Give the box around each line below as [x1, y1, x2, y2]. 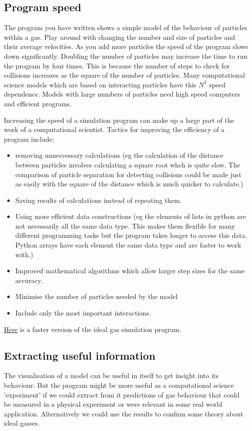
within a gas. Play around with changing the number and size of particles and [4, 32, 235, 42]
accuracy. [15, 275, 43, 285]
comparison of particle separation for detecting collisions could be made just [15, 169, 242, 179]
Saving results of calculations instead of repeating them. [15, 195, 182, 205]
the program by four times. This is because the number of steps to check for [4, 60, 230, 70]
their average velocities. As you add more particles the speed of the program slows [4, 41, 248, 51]
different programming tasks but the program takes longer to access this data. [15, 230, 247, 240]
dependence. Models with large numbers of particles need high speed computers [4, 89, 240, 99]
